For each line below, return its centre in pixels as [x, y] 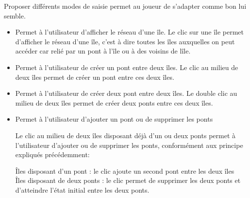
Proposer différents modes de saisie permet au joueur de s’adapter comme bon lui [125, 6]
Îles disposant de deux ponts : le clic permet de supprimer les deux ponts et [128, 180]
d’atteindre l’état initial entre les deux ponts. [82, 189]
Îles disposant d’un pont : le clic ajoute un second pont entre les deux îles [125, 171]
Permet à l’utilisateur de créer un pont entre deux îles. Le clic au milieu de [127, 67]
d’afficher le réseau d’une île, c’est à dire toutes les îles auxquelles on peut [125, 41]
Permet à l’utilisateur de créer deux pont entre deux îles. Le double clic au [126, 93]
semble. [15, 15]
